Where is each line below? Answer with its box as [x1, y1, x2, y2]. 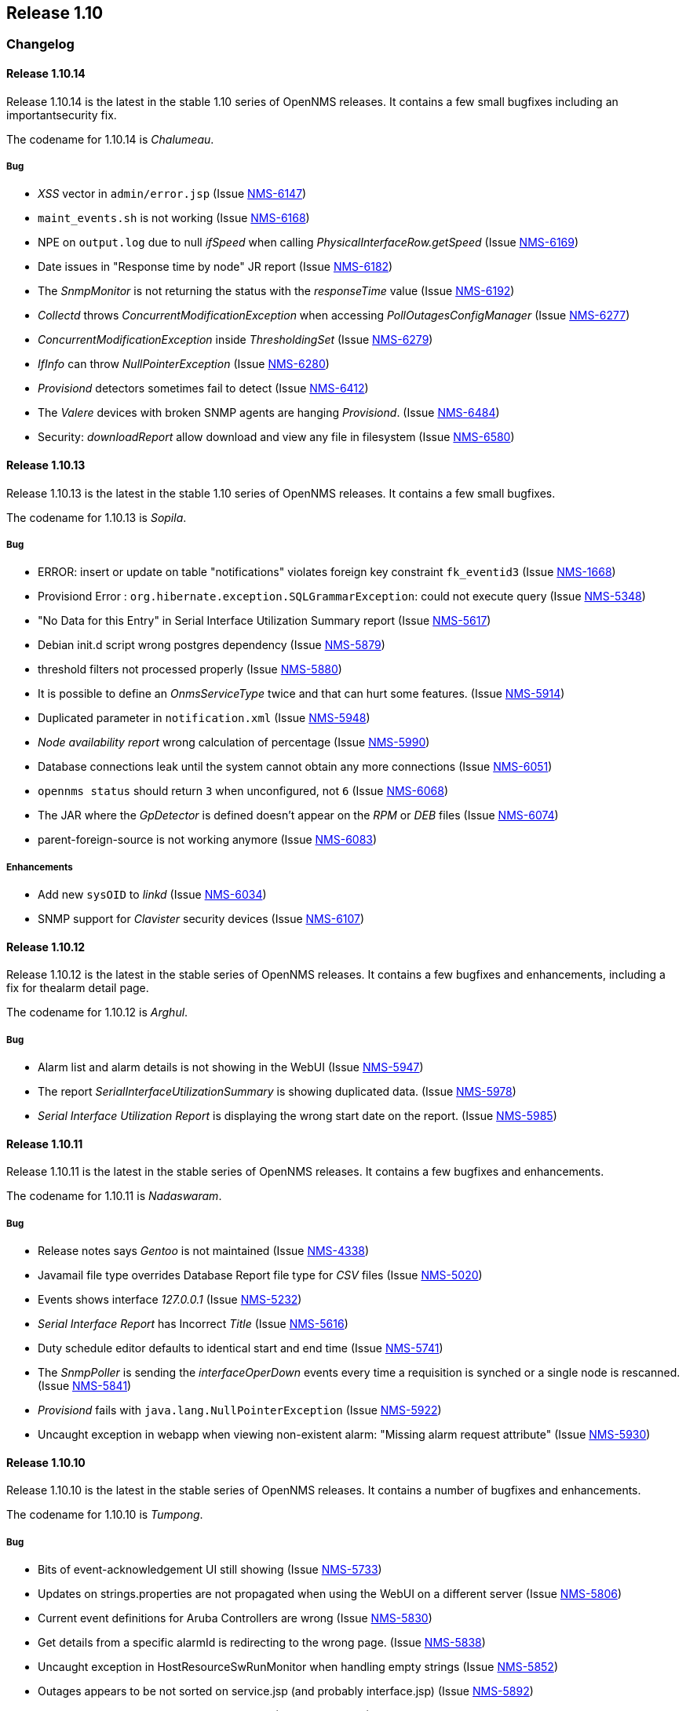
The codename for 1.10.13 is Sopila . [6, 510, 187, 524]
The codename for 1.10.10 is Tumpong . [6, 1508, 203, 1522]
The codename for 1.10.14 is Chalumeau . [6, 132, 214, 146]
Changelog [6, 36, 75, 53]
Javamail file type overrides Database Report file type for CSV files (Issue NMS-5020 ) [38, 1268, 483, 1282]
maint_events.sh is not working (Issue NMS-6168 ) [38, 211, 310, 225]
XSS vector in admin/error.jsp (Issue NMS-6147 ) [38, 187, 307, 201]
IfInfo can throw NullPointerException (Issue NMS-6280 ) [38, 357, 330, 371]
